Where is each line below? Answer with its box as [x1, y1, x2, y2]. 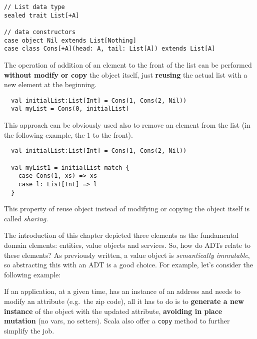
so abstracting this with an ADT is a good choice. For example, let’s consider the [4, 259, 253, 270]
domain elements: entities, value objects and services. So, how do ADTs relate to [4, 239, 251, 250]
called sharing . [4, 213, 48, 223]
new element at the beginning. [4, 79, 97, 90]
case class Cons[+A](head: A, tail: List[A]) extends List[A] [4, 45, 215, 53]
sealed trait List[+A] [4, 12, 79, 19]
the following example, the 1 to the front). [4, 129, 133, 140]
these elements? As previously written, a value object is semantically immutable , [4, 249, 250, 260]
